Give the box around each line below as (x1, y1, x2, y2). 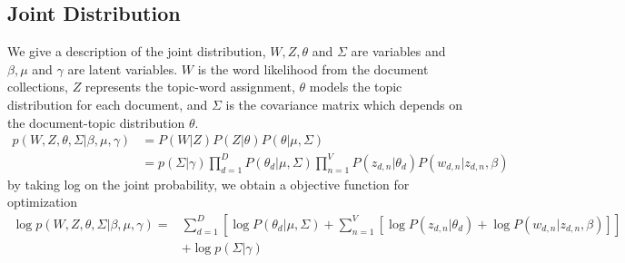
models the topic (309, 77, 402, 96)
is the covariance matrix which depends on (225, 94, 462, 113)
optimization (7, 192, 78, 211)
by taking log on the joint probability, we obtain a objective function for (7, 174, 410, 193)
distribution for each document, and (7, 94, 208, 113)
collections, (7, 77, 68, 96)
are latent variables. (67, 59, 178, 78)
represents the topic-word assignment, (84, 77, 295, 96)
